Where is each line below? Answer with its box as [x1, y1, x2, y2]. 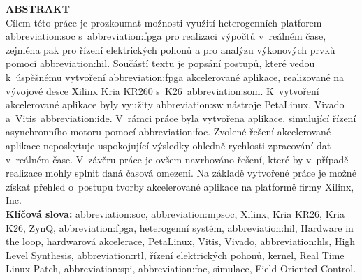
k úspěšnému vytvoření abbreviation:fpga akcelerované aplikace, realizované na [6, 69, 345, 84]
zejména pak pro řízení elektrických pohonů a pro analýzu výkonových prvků [6, 42, 335, 57]
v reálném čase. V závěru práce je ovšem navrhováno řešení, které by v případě [6, 152, 349, 166]
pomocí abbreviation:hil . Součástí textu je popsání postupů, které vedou [6, 56, 315, 71]
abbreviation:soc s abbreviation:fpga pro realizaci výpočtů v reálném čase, [6, 29, 326, 43]
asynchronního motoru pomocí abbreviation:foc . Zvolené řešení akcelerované [6, 124, 331, 139]
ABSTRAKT [6, 1, 70, 15]
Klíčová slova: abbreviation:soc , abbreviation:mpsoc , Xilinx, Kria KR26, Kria [6, 206, 345, 221]
